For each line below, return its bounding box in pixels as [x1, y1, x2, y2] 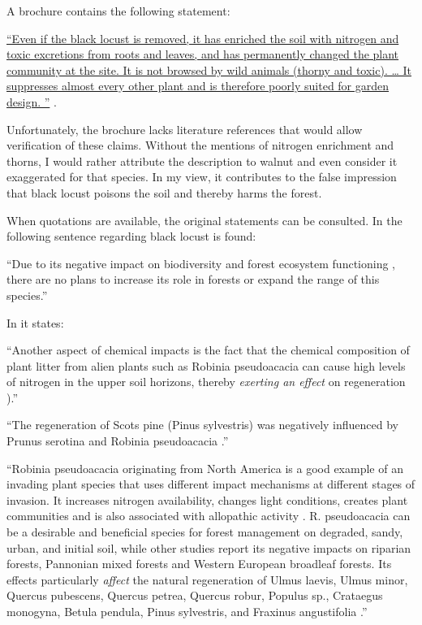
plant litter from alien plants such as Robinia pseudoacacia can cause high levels [6, 357, 406, 374]
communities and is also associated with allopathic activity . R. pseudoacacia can [6, 507, 411, 524]
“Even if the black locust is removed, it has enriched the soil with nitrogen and [6, 29, 399, 46]
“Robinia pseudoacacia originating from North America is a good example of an [6, 459, 403, 476]
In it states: [6, 314, 64, 331]
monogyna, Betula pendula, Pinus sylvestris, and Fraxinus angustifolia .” [6, 603, 368, 619]
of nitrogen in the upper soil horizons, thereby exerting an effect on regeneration [6, 373, 406, 390]
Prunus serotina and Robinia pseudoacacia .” [6, 432, 229, 449]
